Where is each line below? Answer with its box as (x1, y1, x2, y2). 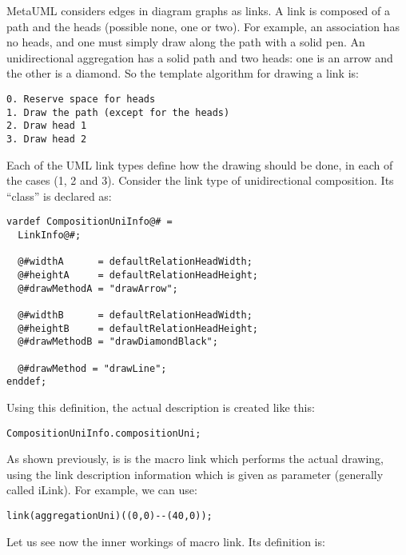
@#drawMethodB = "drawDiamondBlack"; (18, 336, 218, 348)
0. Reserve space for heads (6, 93, 156, 105)
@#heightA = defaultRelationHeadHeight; (18, 270, 258, 281)
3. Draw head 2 (6, 133, 87, 145)
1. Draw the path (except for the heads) (6, 106, 230, 118)
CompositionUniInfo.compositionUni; (6, 427, 201, 439)
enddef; (6, 376, 47, 388)
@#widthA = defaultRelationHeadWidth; (18, 256, 253, 268)
